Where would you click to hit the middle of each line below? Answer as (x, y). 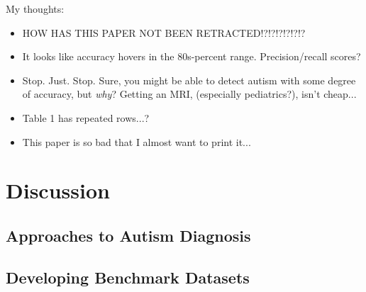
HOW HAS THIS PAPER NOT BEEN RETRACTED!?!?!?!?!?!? (164, 32)
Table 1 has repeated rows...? (86, 117)
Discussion (58, 190)
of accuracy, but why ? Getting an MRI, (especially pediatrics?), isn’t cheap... (189, 94)
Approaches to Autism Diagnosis (128, 235)
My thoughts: (35, 9)
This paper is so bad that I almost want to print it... (137, 141)
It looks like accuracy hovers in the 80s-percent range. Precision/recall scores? (192, 56)
